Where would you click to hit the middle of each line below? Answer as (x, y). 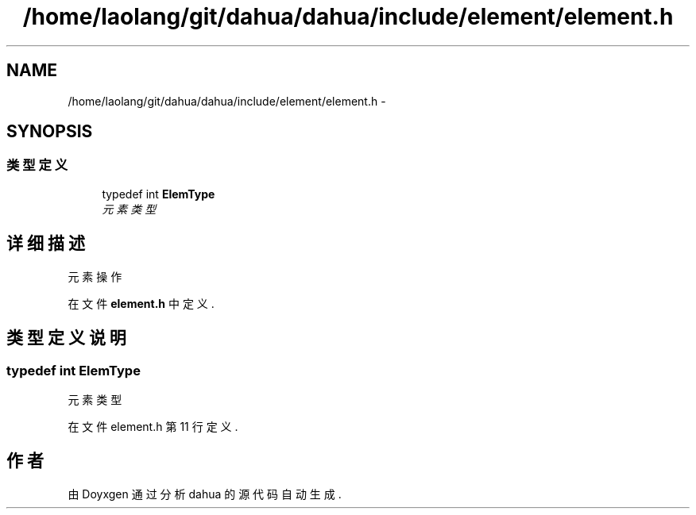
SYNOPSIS (50, 132)
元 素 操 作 (95, 276)
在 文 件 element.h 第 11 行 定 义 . (153, 426)
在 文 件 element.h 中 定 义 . (141, 303)
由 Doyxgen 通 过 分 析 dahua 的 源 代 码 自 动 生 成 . (205, 494)
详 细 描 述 (46, 244)
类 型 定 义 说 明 (66, 338)
